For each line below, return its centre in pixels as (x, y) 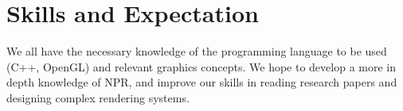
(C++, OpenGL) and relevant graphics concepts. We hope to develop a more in (201, 66)
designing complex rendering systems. (98, 97)
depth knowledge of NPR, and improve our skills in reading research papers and (202, 82)
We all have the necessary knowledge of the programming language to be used (197, 51)
